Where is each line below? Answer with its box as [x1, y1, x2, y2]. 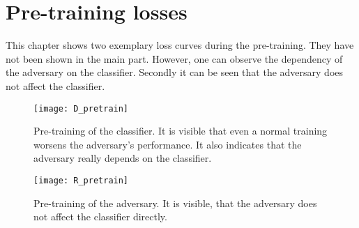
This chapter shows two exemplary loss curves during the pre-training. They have [6, 38, 354, 52]
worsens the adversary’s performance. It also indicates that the [33, 137, 302, 151]
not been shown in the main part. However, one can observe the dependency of [6, 51, 343, 66]
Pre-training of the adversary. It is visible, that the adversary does [33, 195, 317, 210]
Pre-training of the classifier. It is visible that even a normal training [33, 123, 328, 138]
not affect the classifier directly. [33, 209, 167, 224]
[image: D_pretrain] [33, 103, 129, 114]
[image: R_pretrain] [33, 175, 129, 185]
